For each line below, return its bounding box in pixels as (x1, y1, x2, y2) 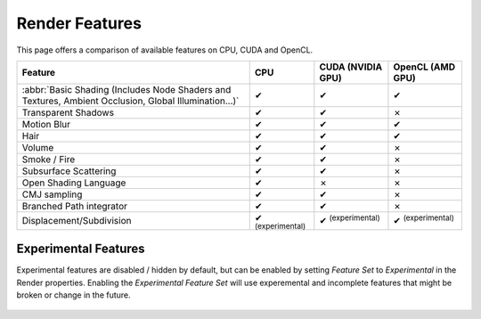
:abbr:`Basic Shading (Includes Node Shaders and (21, 83, 232, 95)
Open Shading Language (21, 176, 126, 189)
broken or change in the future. (16, 290, 131, 300)
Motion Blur (21, 118, 71, 130)
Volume (21, 141, 54, 153)
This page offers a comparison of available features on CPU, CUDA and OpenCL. (16, 45, 314, 55)
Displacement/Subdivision (21, 215, 132, 227)
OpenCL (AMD (393, 61, 456, 73)
